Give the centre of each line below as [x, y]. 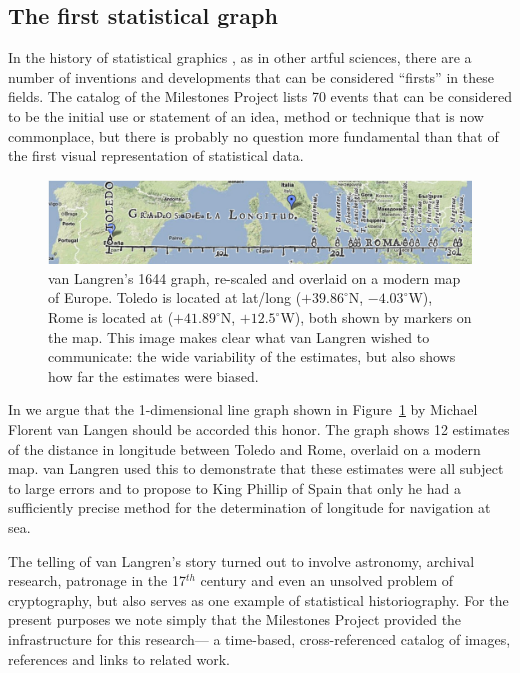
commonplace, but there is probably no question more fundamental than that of [253, 135]
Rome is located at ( [111, 317]
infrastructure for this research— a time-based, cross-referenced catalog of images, [259, 638]
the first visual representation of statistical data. [156, 155]
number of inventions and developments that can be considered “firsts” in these [251, 76]
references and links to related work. [119, 658]
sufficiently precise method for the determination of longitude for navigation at [249, 507]
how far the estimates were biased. [153, 375]
